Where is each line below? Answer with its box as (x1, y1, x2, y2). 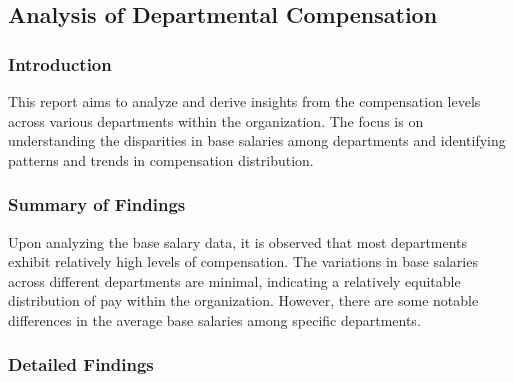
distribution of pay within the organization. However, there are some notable (8, 290, 479, 311)
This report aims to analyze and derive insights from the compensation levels (8, 91, 481, 111)
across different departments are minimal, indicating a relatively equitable (8, 270, 461, 291)
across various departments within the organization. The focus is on (8, 110, 424, 131)
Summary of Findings (8, 192, 186, 217)
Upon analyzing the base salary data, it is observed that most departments (8, 231, 468, 252)
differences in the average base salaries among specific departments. (8, 309, 421, 330)
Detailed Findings (8, 352, 154, 377)
